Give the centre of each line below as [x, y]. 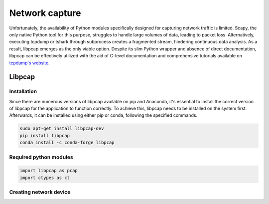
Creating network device [40, 192]
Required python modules [41, 157]
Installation [23, 91]
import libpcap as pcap [49, 171]
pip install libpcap [45, 135]
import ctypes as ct [45, 178]
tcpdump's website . [29, 63]
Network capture [45, 13]
